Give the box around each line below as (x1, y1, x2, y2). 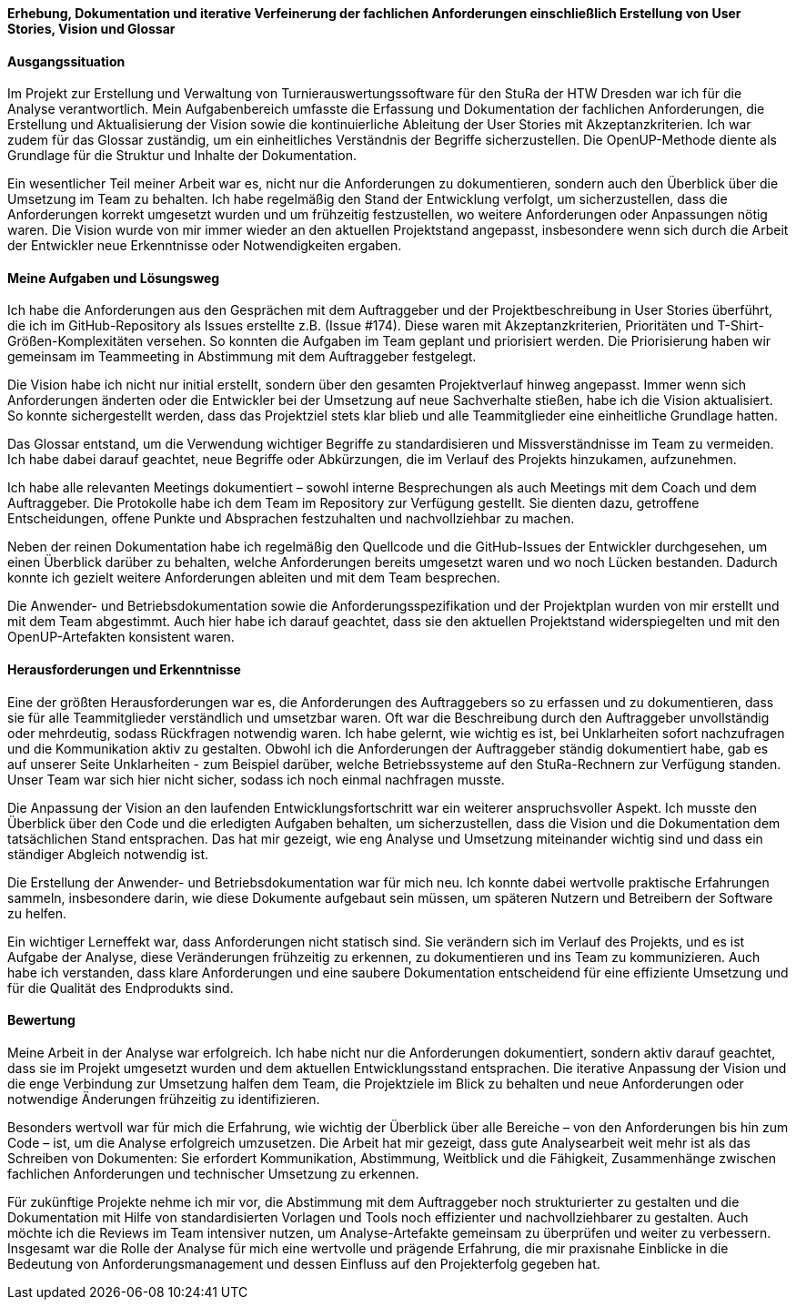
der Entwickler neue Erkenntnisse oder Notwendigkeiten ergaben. (7, 238, 402, 254)
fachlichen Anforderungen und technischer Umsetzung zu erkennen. (7, 1165, 419, 1181)
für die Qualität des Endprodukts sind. (7, 979, 234, 996)
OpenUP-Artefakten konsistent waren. (7, 629, 235, 645)
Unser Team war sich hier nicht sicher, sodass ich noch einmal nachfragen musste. (7, 771, 505, 787)
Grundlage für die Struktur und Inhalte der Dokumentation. (7, 147, 358, 164)
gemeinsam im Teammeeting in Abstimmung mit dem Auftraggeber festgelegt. (7, 349, 477, 365)
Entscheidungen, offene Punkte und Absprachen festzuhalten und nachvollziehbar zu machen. (7, 511, 575, 527)
